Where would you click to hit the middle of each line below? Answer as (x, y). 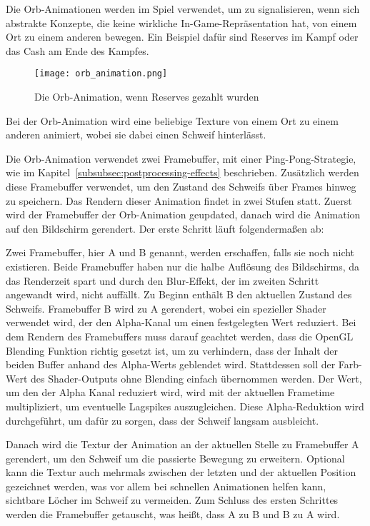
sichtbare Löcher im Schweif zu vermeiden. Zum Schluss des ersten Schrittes (172, 500)
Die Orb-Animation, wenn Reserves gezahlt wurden (147, 97)
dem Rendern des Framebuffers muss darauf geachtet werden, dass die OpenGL (180, 336)
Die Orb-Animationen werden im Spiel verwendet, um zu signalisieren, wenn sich (183, 9)
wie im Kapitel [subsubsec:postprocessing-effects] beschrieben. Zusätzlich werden (182, 172)
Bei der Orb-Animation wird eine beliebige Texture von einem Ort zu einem (172, 120)
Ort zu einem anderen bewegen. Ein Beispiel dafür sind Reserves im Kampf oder (182, 37)
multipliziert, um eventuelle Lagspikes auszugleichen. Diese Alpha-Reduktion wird (185, 406)
